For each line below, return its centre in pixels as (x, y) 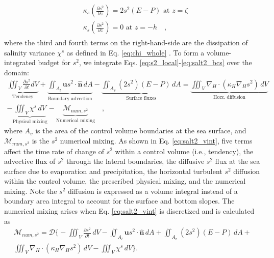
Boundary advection (70, 98)
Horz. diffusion (229, 97)
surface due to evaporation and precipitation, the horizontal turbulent (113, 171)
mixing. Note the (31, 191)
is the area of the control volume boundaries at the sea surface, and (141, 131)
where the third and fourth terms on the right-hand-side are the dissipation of (126, 42)
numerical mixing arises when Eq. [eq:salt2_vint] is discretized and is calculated (129, 211)
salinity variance (30, 52)
